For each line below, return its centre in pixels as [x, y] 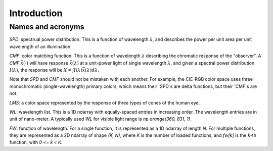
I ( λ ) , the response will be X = [40, 70]
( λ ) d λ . [92, 70]
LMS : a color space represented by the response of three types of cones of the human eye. [105, 103]
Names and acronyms [47, 27]
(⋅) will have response [46, 63]
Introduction [36, 13]
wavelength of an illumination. [40, 46]
